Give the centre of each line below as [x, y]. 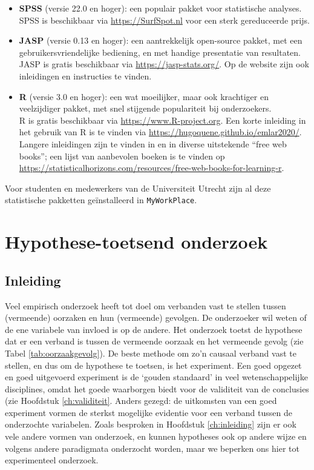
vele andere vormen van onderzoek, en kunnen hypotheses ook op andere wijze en [156, 436]
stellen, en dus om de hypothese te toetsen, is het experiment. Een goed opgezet [153, 365]
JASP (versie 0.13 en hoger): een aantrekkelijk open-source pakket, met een [161, 40]
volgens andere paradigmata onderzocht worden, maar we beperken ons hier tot [152, 448]
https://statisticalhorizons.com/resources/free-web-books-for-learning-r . [152, 168]
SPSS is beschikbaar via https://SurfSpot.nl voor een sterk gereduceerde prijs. [164, 20]
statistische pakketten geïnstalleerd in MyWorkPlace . [101, 200]
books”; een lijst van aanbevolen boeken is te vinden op [122, 156]
